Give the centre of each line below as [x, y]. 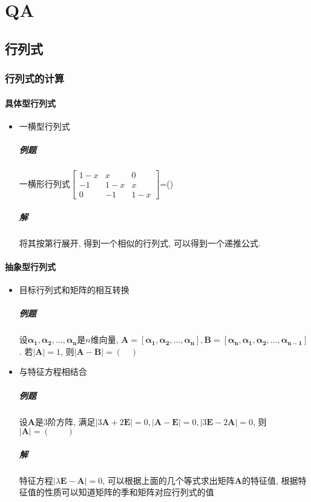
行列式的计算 [35, 78]
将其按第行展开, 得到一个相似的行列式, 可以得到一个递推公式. [140, 243]
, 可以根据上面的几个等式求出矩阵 [169, 480]
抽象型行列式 [30, 266]
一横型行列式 [44, 126]
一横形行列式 [44, 183]
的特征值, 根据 [270, 480]
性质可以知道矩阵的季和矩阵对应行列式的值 [129, 492]
